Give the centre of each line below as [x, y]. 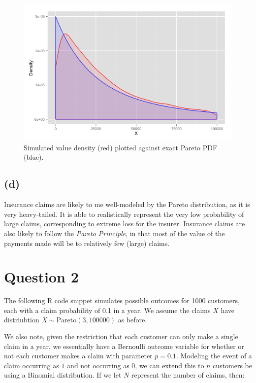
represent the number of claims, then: [188, 375]
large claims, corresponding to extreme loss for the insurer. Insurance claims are [125, 224]
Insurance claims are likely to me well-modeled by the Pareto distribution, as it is [127, 204]
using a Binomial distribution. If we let [63, 375]
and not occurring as [98, 365]
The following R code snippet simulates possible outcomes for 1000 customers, [122, 300]
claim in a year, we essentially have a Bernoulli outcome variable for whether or [124, 346]
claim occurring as [32, 365]
